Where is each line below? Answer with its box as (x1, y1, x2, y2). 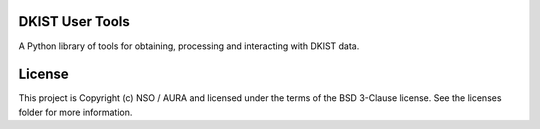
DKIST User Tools (18, 13, 130, 30)
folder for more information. (18, 106, 133, 118)
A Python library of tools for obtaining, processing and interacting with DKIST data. (18, 40, 360, 52)
